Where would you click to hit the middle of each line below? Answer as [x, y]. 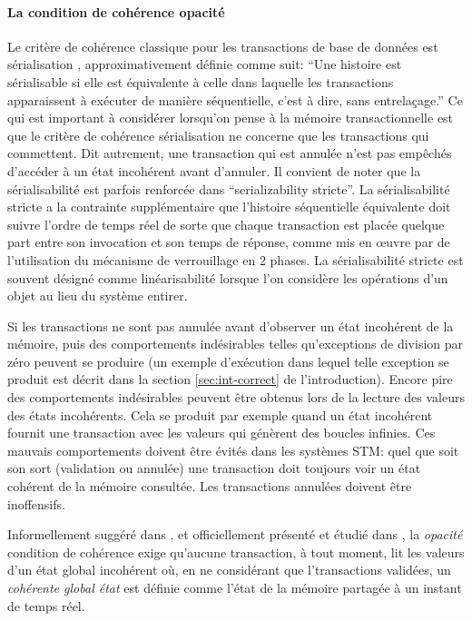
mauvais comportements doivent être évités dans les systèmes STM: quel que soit [233, 450]
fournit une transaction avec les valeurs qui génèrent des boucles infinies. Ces [221, 433]
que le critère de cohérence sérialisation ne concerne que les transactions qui [218, 135]
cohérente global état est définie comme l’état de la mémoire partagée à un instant [235, 588]
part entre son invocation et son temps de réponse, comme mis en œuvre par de [229, 242]
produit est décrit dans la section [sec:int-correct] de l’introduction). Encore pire [230, 379]
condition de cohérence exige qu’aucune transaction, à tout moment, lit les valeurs [236, 552]
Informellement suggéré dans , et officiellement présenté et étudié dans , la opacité [235, 534]
